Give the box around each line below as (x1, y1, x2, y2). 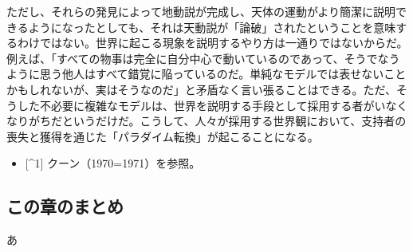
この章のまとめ (6, 194, 124, 219)
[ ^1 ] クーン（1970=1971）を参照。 (25, 155, 201, 171)
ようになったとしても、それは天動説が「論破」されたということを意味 (28, 18, 396, 35)
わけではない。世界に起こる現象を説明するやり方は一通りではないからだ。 (17, 34, 408, 51)
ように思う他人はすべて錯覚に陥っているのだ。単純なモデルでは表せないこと (6, 65, 407, 82)
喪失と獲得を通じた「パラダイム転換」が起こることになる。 (6, 128, 319, 144)
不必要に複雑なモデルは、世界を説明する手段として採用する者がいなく (39, 96, 408, 113)
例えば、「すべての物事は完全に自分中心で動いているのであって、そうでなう (6, 49, 400, 66)
